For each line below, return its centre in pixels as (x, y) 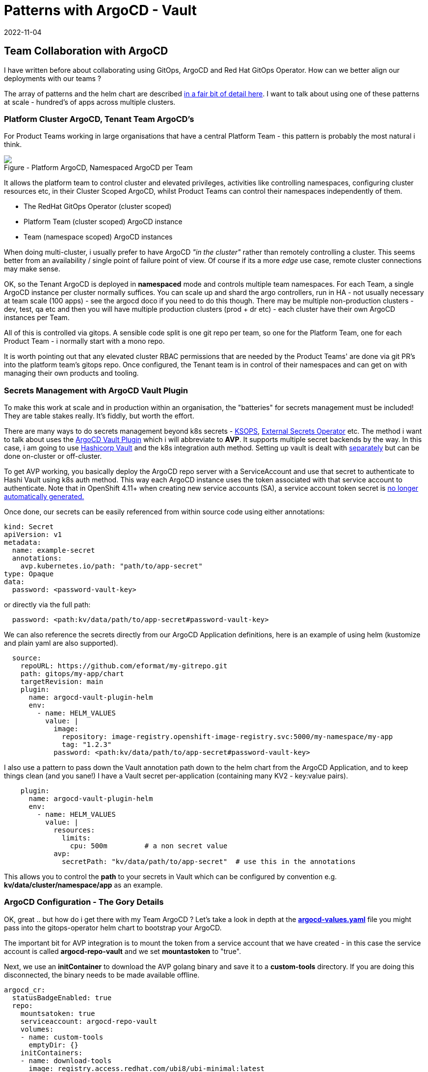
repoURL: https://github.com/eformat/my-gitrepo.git (124, 666)
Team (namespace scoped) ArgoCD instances (98, 237)
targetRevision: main (62, 682)
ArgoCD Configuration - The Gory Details (84, 902)
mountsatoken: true (58, 1013)
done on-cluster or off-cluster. (53, 456)
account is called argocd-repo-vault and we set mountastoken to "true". (123, 951)
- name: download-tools (66, 1060)
